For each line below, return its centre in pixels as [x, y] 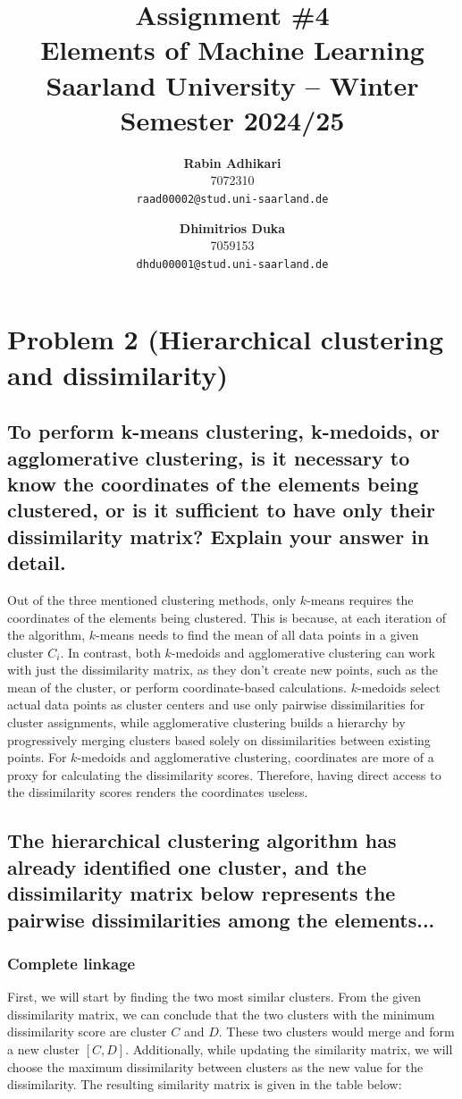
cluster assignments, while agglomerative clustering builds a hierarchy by [206, 722]
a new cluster [43, 1049]
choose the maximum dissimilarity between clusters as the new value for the [215, 1066]
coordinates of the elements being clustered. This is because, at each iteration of [227, 617]
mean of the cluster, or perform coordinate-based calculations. [177, 687]
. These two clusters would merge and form [336, 1032]
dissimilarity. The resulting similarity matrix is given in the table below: [205, 1084]
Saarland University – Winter [232, 84]
